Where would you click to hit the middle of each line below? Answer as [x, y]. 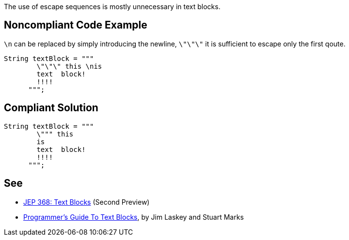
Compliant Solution [51, 108]
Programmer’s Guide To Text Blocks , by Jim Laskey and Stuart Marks [134, 217]
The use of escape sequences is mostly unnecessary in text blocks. [112, 7]
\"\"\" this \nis [69, 66]
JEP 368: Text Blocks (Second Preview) [87, 202]
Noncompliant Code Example [76, 25]
